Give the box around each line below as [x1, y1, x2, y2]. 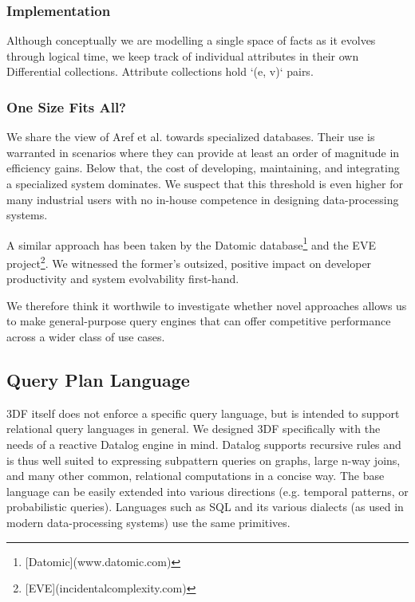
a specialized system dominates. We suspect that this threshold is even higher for [6, 175, 403, 191]
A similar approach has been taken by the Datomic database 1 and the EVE [6, 234, 376, 253]
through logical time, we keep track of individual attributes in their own [6, 47, 359, 64]
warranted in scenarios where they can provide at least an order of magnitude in [6, 144, 400, 160]
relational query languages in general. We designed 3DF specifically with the [6, 420, 381, 437]
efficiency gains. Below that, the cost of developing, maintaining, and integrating [6, 159, 400, 176]
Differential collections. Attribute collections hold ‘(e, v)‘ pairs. [6, 63, 314, 80]
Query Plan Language [6, 368, 190, 392]
